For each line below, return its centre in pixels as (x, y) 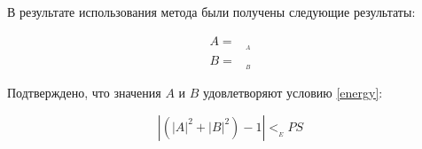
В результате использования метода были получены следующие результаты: (211, 12)
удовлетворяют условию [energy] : (293, 93)
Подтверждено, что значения (84, 93)
